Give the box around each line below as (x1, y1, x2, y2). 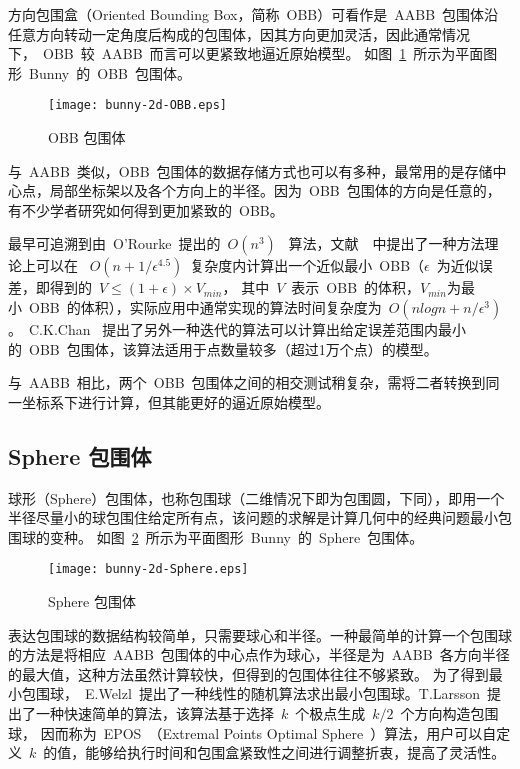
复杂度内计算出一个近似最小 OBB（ (190, 255, 425, 276)
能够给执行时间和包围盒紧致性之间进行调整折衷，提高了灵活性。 (85, 742, 506, 763)
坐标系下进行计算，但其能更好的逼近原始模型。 (21, 391, 330, 412)
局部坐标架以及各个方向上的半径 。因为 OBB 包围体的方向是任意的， (49, 180, 501, 201)
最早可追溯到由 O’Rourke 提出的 (8, 233, 221, 254)
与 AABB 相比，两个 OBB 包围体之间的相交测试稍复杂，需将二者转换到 (8, 372, 486, 393)
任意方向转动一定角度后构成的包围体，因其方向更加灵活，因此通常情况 (8, 23, 470, 44)
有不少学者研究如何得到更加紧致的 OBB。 (8, 199, 284, 220)
